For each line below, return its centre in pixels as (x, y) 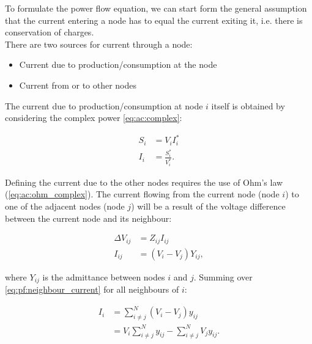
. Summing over (223, 276)
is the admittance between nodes (104, 276)
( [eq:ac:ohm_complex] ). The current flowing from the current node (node (142, 194)
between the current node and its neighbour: (88, 218)
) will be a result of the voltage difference (208, 206)
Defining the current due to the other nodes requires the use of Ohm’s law (144, 182)
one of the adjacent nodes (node (65, 206)
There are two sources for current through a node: (99, 44)
